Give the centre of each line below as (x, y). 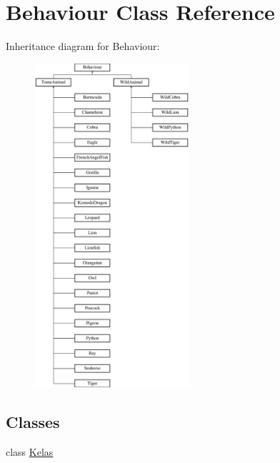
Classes (33, 422)
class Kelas (30, 452)
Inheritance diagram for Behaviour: (83, 46)
